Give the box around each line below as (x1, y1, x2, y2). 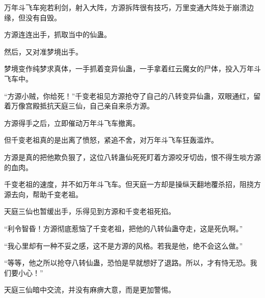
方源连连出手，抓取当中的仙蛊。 (4, 29, 111, 40)
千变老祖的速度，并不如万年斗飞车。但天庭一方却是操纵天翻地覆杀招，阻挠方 (4, 179, 261, 189)
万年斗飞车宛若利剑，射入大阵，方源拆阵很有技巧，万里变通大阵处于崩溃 (4, 2, 247, 12)
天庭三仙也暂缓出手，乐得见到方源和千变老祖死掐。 (4, 206, 175, 216)
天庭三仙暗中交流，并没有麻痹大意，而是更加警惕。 (4, 284, 175, 295)
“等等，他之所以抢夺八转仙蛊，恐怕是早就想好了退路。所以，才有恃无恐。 (4, 257, 250, 268)
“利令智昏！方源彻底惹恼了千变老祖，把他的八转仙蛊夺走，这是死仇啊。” (4, 223, 243, 233)
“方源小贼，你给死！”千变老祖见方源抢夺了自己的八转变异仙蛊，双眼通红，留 (4, 90, 261, 101)
